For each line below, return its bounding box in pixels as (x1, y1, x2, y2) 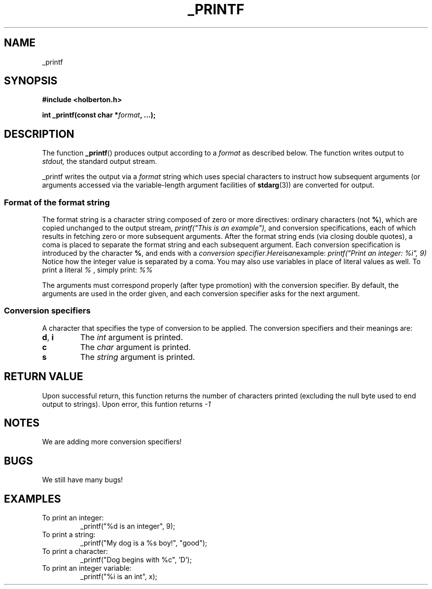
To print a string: (42, 530, 96, 539)
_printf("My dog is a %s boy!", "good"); (80, 539, 207, 548)
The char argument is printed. (80, 342, 191, 352)
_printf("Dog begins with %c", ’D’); (80, 555, 192, 564)
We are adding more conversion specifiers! (42, 437, 182, 446)
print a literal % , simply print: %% (42, 266, 153, 275)
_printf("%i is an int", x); (80, 572, 157, 581)
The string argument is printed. (80, 352, 195, 362)
